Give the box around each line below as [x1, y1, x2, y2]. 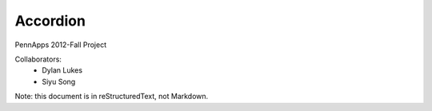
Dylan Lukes [42, 65, 83, 75]
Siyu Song [42, 77, 76, 86]
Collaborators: [14, 54, 62, 64]
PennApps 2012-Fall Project [14, 40, 107, 50]
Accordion [14, 12, 86, 30]
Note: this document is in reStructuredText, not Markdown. [14, 92, 209, 101]
